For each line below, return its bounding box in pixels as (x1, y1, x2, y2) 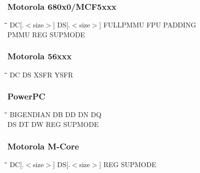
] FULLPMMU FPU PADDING (99, 20, 197, 30)
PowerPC (7, 90, 46, 102)
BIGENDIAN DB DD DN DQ (9, 109, 101, 120)
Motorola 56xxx (7, 50, 72, 62)
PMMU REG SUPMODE (7, 29, 85, 39)
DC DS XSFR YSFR (9, 69, 73, 79)
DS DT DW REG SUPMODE (7, 119, 99, 129)
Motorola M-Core (7, 140, 79, 152)
